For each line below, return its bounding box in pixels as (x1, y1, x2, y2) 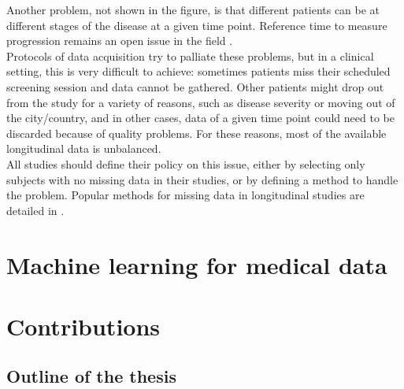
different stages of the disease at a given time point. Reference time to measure (6, 17, 387, 33)
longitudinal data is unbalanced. (6, 140, 161, 157)
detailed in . (6, 202, 65, 218)
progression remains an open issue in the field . (6, 32, 233, 49)
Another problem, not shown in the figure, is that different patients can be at (6, 2, 380, 17)
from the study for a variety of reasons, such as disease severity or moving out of (6, 94, 395, 110)
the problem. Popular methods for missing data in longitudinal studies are (6, 187, 365, 203)
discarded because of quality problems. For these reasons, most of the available (6, 124, 387, 141)
